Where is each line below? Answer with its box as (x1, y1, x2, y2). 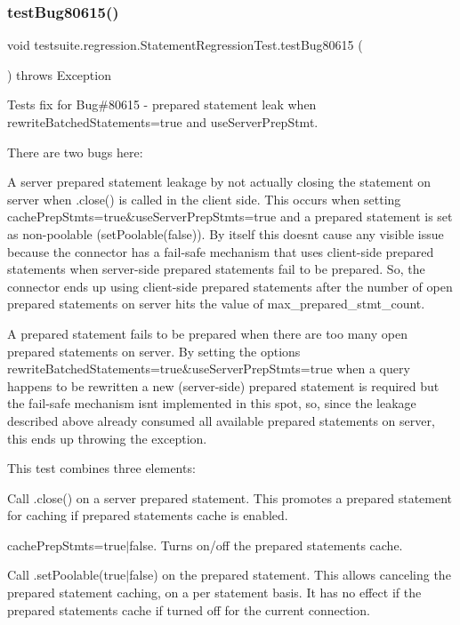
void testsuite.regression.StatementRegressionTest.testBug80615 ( (7, 36, 363, 54)
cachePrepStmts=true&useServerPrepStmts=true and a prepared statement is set (7, 207, 453, 226)
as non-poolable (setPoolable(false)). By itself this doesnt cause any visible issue (7, 224, 444, 243)
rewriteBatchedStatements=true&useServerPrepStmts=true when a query (7, 359, 410, 378)
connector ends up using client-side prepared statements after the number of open (7, 276, 453, 295)
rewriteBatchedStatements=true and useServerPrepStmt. (7, 113, 319, 131)
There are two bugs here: (7, 142, 143, 161)
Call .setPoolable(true (7, 565, 126, 584)
